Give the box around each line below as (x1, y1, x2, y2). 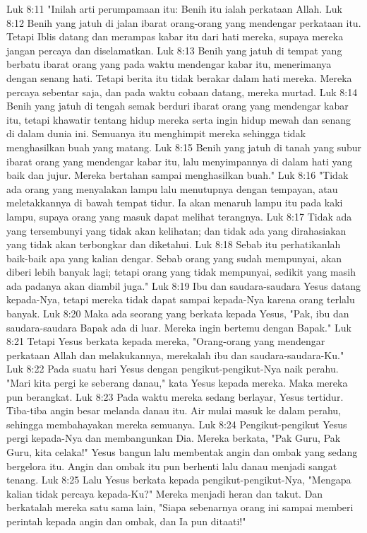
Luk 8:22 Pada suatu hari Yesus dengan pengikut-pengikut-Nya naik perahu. (6, 361, 339, 376)
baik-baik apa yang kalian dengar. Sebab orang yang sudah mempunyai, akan (6, 250, 342, 265)
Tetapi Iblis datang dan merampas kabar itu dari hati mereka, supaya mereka (6, 29, 344, 44)
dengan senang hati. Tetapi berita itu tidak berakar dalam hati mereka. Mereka (6, 70, 352, 85)
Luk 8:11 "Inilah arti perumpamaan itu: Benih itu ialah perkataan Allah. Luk (6, 1, 342, 16)
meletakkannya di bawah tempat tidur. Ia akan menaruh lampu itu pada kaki (6, 195, 343, 210)
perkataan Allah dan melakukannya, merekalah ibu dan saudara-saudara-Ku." (6, 347, 344, 362)
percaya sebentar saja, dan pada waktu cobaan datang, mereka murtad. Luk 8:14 (6, 84, 358, 99)
